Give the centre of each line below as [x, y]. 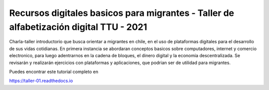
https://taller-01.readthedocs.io [41, 81]
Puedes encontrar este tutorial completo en [54, 72]
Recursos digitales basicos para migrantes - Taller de [122, 13]
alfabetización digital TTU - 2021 [78, 27]
